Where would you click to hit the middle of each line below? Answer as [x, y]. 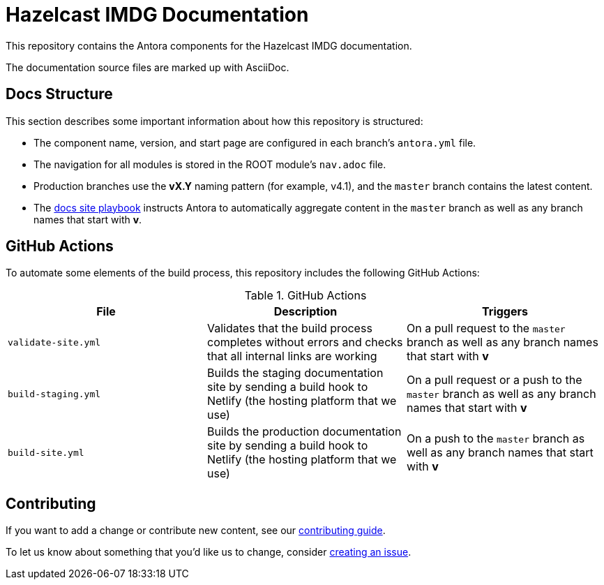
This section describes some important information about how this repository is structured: [214, 121]
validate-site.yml [54, 342]
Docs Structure [59, 94]
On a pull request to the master [486, 328]
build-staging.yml [54, 394]
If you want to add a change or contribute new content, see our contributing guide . [196, 531]
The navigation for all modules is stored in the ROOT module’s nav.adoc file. [210, 164]
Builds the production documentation [304, 432]
